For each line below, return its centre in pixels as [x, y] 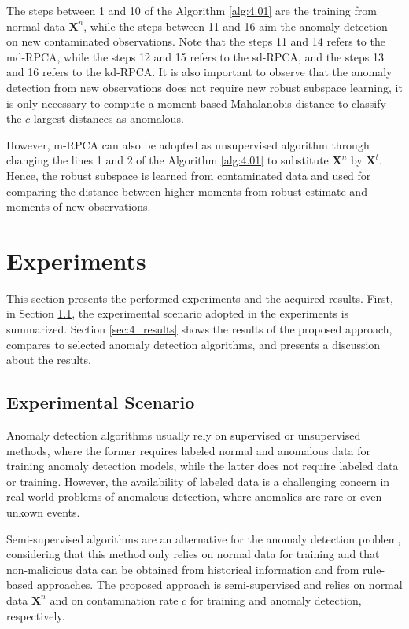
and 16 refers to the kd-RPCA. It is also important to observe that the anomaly [199, 72]
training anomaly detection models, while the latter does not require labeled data [203, 466]
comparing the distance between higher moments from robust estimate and [187, 191]
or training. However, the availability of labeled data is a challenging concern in [198, 481]
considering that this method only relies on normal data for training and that [193, 554]
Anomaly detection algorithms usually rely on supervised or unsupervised [184, 435]
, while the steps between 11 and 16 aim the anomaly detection [236, 26]
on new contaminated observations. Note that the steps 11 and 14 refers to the [196, 41]
